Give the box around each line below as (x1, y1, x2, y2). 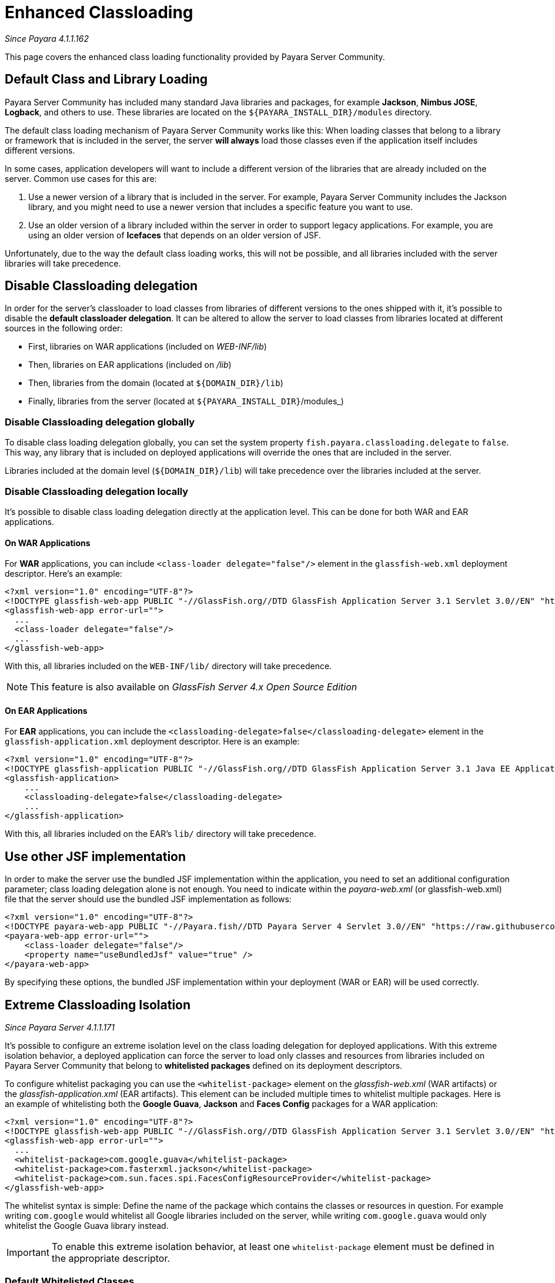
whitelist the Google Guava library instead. (5, 1221, 169, 1231)
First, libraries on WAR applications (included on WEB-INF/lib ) (28, 341, 267, 352)
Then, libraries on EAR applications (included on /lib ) (28, 360, 232, 370)
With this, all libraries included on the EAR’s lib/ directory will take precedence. (5, 829, 316, 839)
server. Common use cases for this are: (5, 173, 157, 184)
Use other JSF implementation (5, 849, 186, 864)
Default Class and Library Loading (5, 72, 208, 87)
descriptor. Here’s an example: (5, 569, 122, 579)
